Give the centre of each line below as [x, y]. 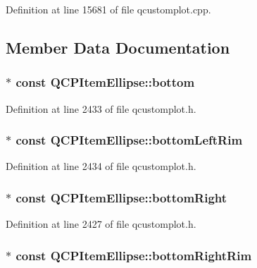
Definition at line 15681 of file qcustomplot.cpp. [108, 9]
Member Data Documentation [118, 47]
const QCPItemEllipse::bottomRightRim [134, 255]
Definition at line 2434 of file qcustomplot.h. [101, 166]
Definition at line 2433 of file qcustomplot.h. [101, 108]
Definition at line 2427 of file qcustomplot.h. [101, 224]
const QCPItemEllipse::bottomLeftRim [129, 140]
